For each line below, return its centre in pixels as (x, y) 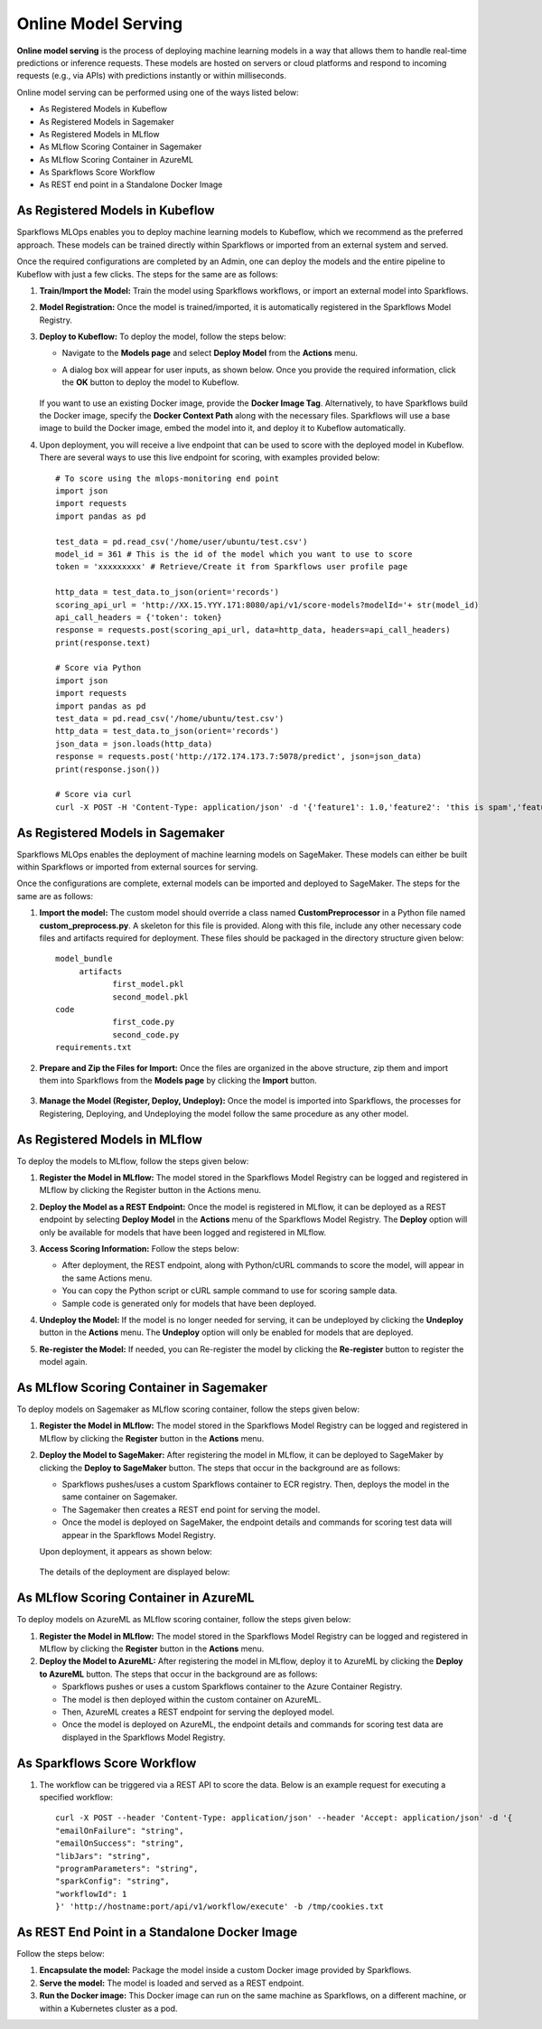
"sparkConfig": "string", (113, 1881)
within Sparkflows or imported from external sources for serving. (137, 867)
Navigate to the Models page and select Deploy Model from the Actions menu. (210, 353)
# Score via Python (98, 668)
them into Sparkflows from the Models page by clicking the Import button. (178, 1080)
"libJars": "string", (103, 1856)
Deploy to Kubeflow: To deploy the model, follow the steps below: (163, 337)
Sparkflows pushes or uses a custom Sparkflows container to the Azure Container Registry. (232, 1686)
